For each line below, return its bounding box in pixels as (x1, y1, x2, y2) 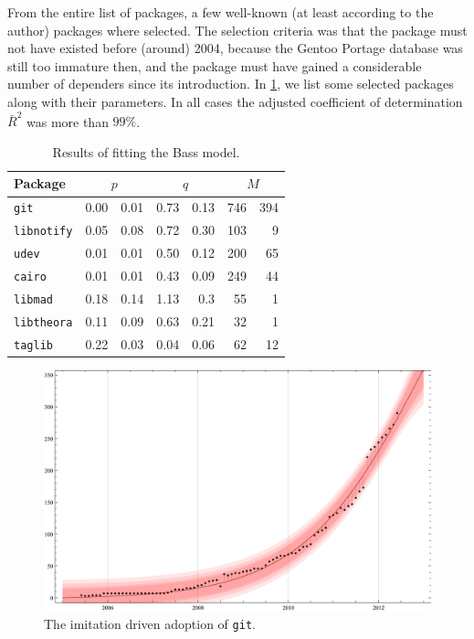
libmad (14, 293, 53, 306)
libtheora (14, 315, 73, 329)
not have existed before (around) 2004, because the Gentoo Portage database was (7, 38, 463, 58)
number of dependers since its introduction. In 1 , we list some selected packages (7, 74, 454, 93)
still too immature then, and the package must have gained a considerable (7, 56, 422, 75)
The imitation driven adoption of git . (44, 613, 256, 633)
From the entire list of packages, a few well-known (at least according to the (7, 3, 434, 21)
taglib (14, 338, 53, 352)
